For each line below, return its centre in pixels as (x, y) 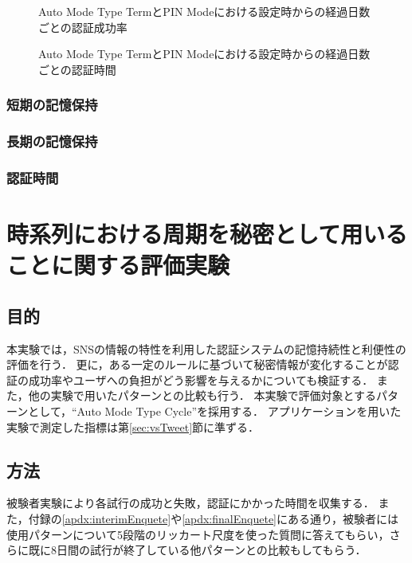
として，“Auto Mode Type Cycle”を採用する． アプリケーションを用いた (215, 411)
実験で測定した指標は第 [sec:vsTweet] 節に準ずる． (133, 426)
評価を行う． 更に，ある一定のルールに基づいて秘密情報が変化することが (197, 364)
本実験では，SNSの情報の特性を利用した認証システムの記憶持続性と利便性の (206, 348)
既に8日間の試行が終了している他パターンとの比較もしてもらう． (197, 550)
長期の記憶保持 (52, 141)
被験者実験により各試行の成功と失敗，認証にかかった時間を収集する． (190, 503)
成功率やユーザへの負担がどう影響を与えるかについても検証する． (201, 379)
